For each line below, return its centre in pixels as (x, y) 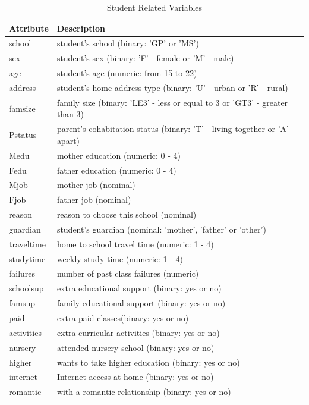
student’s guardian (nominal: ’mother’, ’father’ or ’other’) (161, 229)
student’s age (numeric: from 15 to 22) (127, 73)
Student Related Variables (154, 7)
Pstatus (23, 135)
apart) (68, 140)
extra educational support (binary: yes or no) (139, 288)
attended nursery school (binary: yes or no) (135, 347)
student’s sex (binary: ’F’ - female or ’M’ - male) (145, 58)
